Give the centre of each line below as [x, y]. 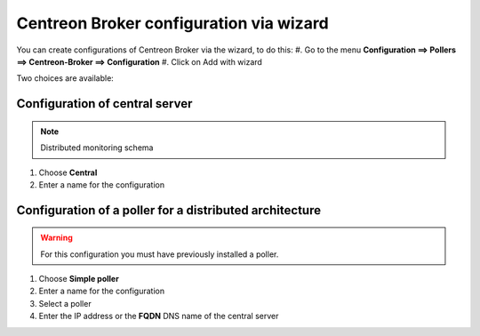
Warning [56, 238]
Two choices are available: [65, 78]
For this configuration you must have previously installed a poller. [160, 254]
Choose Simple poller [79, 279]
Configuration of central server [104, 104]
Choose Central [68, 172]
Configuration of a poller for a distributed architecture [169, 210]
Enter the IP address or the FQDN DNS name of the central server [159, 316]
